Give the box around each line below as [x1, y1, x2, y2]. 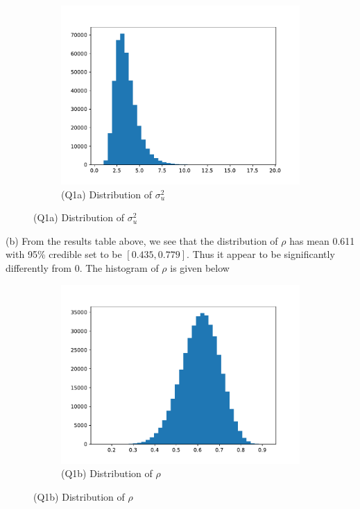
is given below [170, 260, 230, 275]
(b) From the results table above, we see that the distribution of [6, 233, 278, 248]
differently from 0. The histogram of [6, 260, 159, 275]
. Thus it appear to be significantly [187, 247, 335, 261]
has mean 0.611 [289, 233, 355, 248]
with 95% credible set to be [6, 247, 122, 261]
